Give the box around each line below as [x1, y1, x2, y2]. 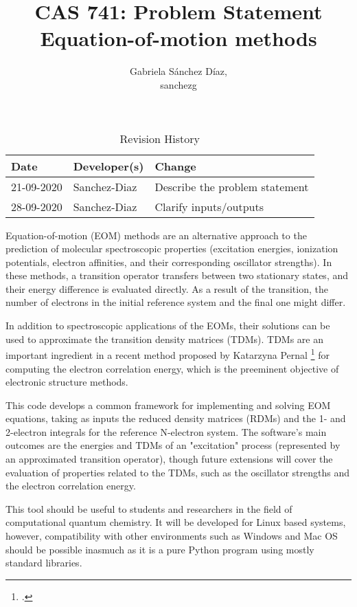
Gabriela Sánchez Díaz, [130, 64, 227, 78]
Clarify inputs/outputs [154, 198, 264, 214]
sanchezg [160, 77, 197, 91]
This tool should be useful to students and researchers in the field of [5, 501, 292, 516]
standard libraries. [5, 555, 82, 570]
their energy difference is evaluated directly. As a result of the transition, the [5, 281, 328, 296]
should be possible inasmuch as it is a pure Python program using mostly [5, 542, 314, 556]
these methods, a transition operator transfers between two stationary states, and [5, 268, 348, 283]
